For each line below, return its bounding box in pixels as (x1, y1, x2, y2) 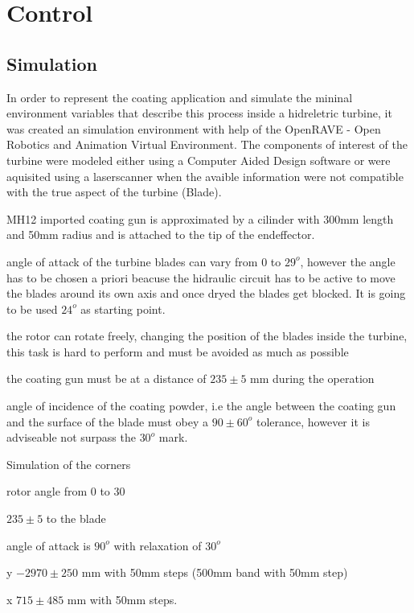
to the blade (46, 510, 106, 527)
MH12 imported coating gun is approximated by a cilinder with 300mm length (6, 210, 394, 227)
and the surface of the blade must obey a (6, 413, 209, 430)
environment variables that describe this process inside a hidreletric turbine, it (6, 105, 392, 121)
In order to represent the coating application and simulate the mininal (6, 88, 353, 105)
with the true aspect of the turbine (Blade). (6, 183, 222, 200)
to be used (6, 300, 58, 317)
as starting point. (80, 300, 166, 317)
